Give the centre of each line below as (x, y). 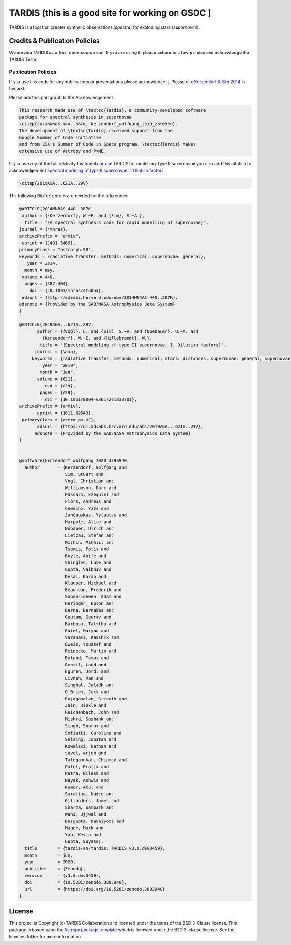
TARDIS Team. (23, 59)
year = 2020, (50, 862)
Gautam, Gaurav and (88, 617)
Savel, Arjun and (86, 753)
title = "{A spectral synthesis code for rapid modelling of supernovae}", (116, 223)
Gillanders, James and (92, 801)
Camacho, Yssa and (87, 508)
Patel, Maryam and (87, 630)
